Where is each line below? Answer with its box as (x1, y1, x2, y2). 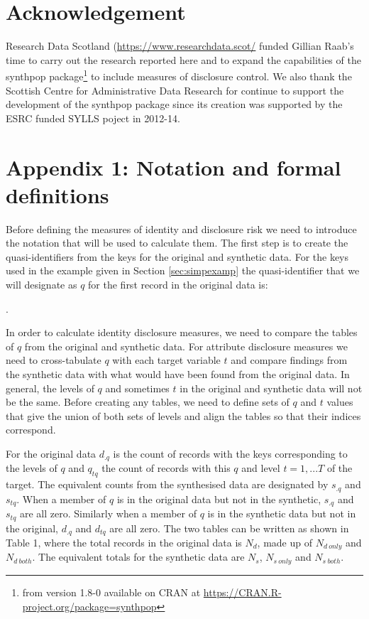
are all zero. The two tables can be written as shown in (109, 520, 349, 535)
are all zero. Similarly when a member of (19, 506, 197, 521)
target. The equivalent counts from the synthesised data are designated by (6, 477, 329, 492)
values (326, 394, 353, 409)
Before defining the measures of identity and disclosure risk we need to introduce (6, 221, 357, 236)
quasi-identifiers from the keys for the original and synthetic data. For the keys (6, 249, 349, 264)
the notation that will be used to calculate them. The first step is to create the (6, 235, 348, 250)
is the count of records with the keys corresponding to (113, 446, 348, 461)
